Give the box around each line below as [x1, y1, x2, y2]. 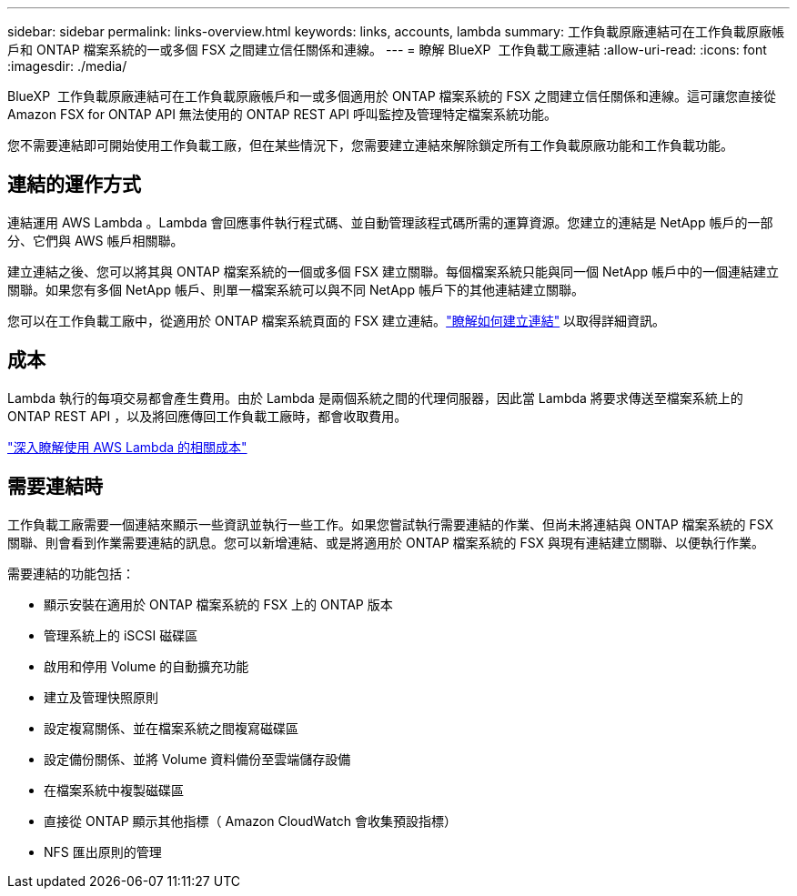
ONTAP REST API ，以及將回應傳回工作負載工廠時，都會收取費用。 [7, 408, 408, 424]
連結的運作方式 [7, 173, 141, 196]
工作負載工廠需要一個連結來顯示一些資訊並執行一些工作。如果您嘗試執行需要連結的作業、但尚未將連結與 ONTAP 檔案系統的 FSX [7, 516, 774, 532]
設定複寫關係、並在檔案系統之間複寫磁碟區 [44, 720, 298, 736]
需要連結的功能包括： [7, 565, 135, 581]
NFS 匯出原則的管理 [44, 843, 162, 860]
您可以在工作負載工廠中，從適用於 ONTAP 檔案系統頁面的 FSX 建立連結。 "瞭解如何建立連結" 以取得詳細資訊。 [7, 312, 666, 328]
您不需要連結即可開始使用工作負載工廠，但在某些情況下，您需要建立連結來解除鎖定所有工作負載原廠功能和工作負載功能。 [7, 137, 733, 153]
